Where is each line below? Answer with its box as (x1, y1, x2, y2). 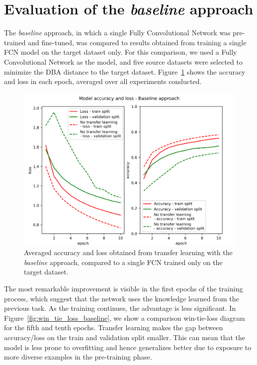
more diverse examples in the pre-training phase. (4, 352, 152, 362)
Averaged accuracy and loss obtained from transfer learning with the (24, 247, 233, 258)
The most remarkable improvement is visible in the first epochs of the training (4, 283, 243, 294)
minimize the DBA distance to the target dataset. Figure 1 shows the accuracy (4, 66, 246, 77)
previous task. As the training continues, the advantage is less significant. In (4, 303, 236, 313)
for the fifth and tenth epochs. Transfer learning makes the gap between (4, 322, 223, 333)
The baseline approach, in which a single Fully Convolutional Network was (4, 27, 231, 38)
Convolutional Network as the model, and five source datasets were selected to (4, 56, 243, 67)
